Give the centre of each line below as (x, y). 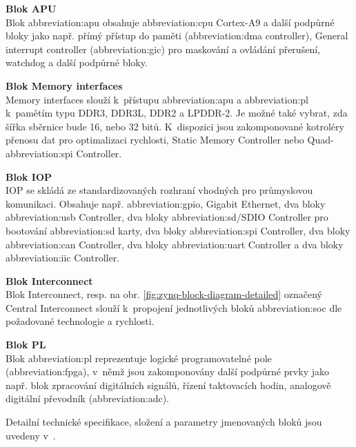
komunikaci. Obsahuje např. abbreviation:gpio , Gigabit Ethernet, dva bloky (166, 203)
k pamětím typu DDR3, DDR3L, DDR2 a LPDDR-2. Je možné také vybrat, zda (177, 113)
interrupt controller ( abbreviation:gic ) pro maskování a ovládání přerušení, (163, 49)
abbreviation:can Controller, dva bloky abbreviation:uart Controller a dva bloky (175, 244)
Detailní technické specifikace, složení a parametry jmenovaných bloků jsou (164, 422)
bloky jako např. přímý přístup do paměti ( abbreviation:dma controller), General (177, 36)
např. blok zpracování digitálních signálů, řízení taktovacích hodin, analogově (168, 385)
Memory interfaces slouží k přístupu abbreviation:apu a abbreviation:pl (157, 99)
